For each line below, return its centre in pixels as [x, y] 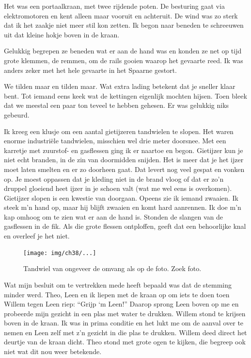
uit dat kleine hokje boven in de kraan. [62, 34]
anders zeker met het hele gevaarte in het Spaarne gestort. [90, 70]
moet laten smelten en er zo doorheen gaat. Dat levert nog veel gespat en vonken [124, 169]
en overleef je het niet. [37, 236]
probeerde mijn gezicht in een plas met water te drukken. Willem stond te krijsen [125, 313]
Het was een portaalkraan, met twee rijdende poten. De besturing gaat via [114, 6]
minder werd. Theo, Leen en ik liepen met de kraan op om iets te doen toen [117, 294]
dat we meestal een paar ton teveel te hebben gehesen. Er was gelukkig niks [117, 105]
